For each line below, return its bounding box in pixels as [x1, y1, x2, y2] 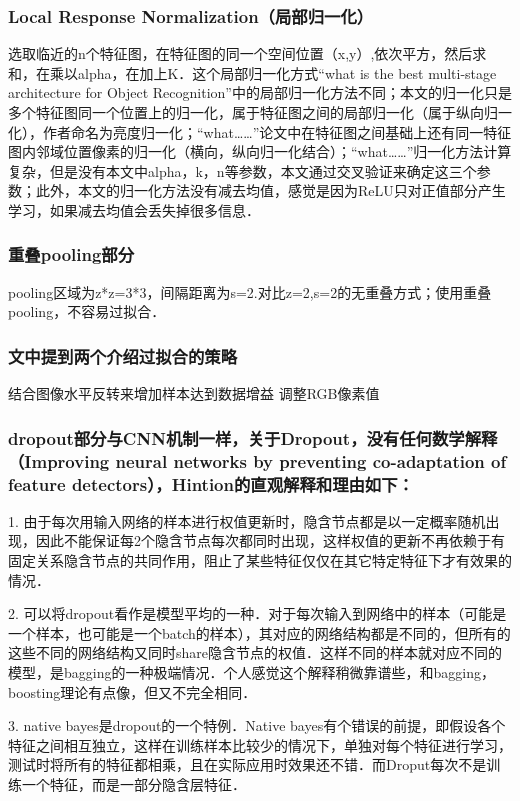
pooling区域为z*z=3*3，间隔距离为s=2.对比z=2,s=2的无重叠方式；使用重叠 [8, 281, 492, 302]
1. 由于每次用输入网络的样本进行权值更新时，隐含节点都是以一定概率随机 [8, 510, 486, 531]
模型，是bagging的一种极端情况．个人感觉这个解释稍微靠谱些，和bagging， [8, 662, 495, 682]
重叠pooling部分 [8, 242, 135, 267]
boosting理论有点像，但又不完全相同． [8, 681, 257, 702]
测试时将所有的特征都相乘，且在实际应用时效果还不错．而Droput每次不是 [8, 754, 487, 775]
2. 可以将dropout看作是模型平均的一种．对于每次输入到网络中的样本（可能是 [8, 603, 507, 624]
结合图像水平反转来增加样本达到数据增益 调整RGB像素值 [8, 383, 380, 404]
